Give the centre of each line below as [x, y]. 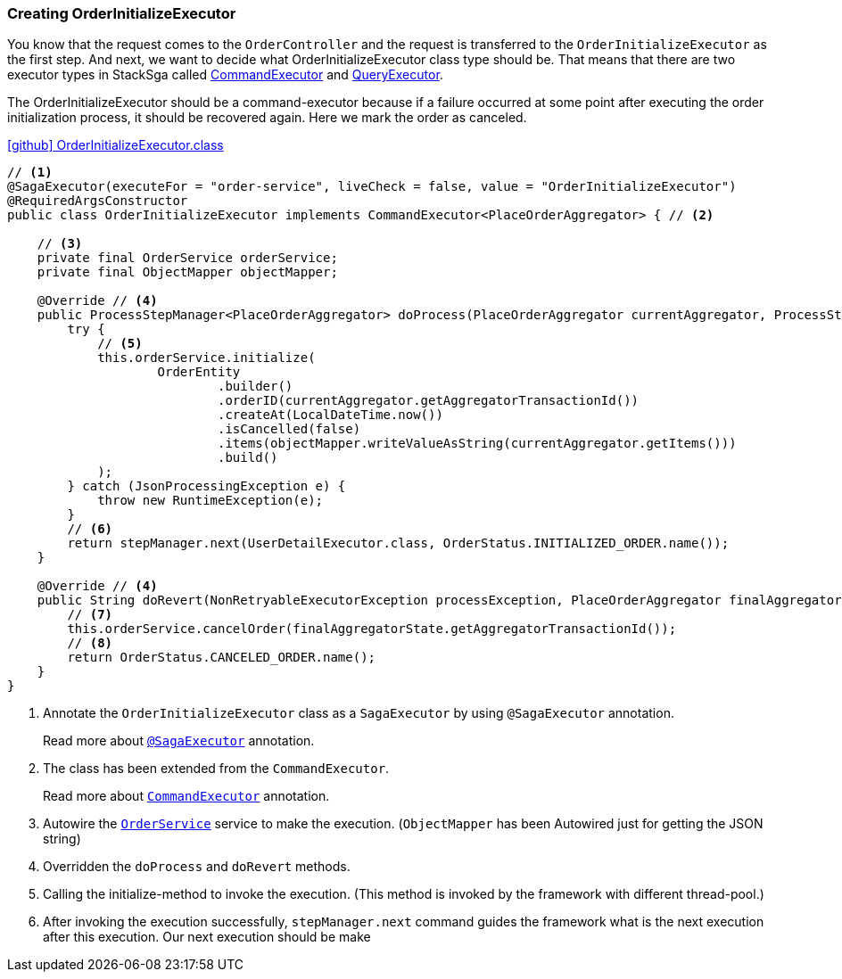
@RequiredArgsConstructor [98, 201]
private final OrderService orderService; [187, 258]
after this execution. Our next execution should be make [207, 937]
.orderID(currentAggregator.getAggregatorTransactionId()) [429, 401]
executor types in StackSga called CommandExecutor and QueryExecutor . [225, 75]
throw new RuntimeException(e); [210, 501]
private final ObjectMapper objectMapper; [187, 272]
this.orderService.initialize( [206, 358]
